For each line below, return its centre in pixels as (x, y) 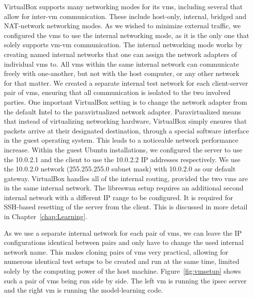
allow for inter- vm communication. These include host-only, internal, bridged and (125, 16)
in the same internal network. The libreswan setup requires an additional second (124, 188)
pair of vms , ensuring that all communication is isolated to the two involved (117, 92)
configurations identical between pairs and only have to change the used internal (124, 242)
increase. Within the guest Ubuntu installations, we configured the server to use (123, 149)
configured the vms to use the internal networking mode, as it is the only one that (127, 35)
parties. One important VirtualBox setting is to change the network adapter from (126, 102)
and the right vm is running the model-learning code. (84, 290)
